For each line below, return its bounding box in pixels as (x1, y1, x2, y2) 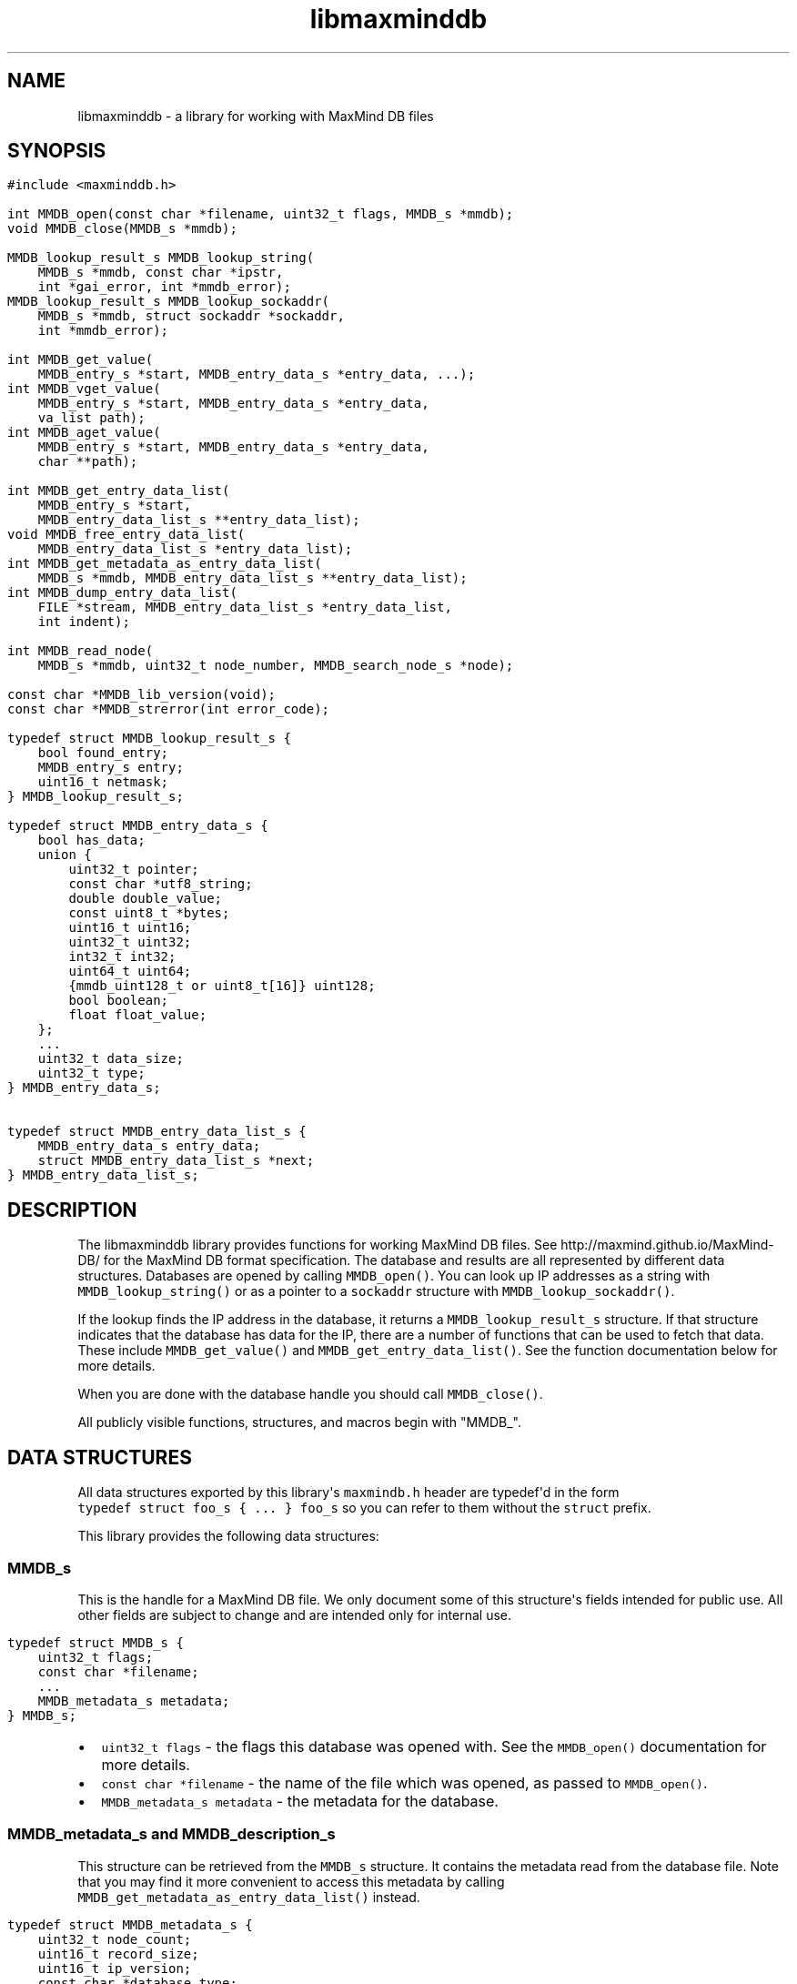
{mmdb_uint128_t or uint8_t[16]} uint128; (68, 978, 376, 994)
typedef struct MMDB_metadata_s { (7, 1917, 253, 1932)
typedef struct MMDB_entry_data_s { (7, 818, 268, 834)
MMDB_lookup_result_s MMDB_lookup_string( (7, 250, 315, 266)
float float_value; (68, 1007, 207, 1023)
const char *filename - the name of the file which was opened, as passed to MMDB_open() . (101, 1773, 708, 1792)
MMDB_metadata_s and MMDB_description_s (7, 1825, 336, 1844)
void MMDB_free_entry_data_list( (7, 527, 246, 542)
